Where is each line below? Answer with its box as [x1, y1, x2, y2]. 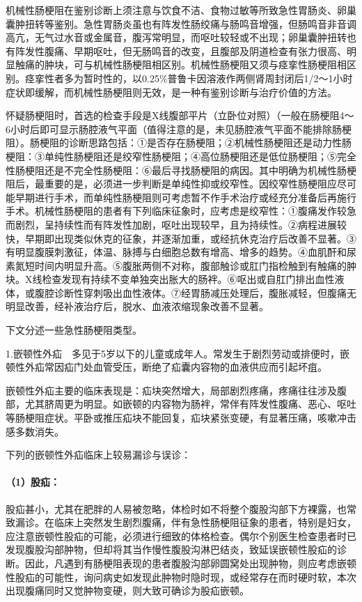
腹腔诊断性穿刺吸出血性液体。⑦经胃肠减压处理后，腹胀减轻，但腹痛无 [34, 285, 356, 300]
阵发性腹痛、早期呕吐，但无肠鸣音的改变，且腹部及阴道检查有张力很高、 [15, 43, 347, 58]
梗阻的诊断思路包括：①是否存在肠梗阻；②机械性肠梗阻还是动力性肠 [39, 135, 352, 150]
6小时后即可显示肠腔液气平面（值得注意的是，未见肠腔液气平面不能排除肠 [6, 121, 342, 136]
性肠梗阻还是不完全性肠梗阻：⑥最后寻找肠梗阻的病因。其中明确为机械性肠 [6, 162, 347, 177]
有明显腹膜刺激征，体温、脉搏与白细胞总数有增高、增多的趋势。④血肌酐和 [6, 245, 347, 259]
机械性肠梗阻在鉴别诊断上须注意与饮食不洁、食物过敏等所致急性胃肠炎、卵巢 [6, 3, 356, 17]
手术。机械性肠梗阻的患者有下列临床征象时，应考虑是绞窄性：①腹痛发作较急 [6, 203, 356, 218]
